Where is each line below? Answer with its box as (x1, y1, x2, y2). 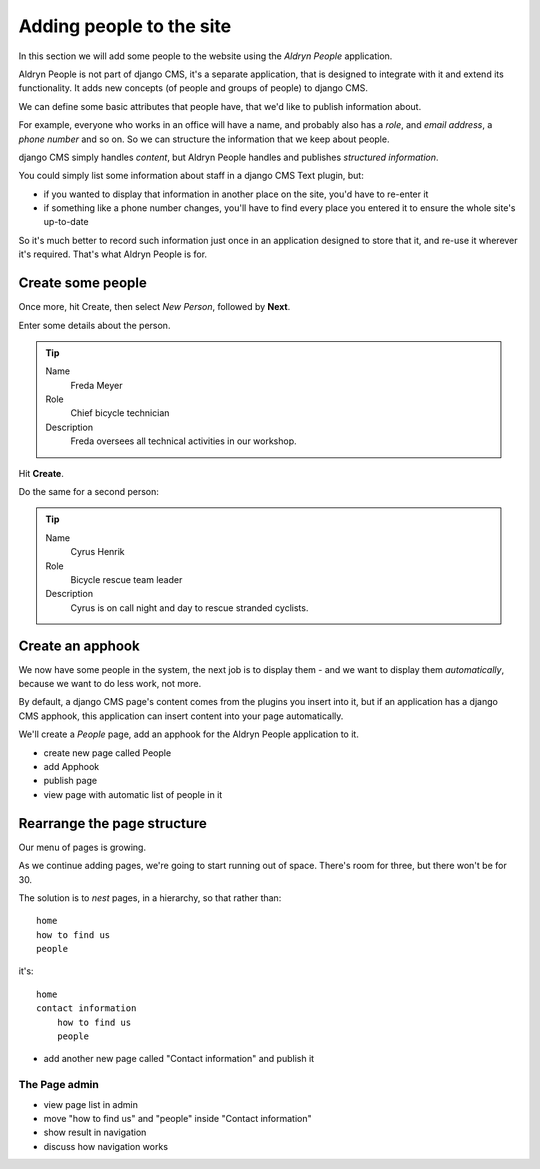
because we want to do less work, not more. (18, 678, 202, 690)
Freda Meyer (70, 379, 123, 391)
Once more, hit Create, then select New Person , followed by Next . (18, 301, 291, 313)
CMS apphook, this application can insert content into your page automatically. (18, 710, 344, 722)
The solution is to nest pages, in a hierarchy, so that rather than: (18, 891, 282, 904)
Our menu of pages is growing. (18, 841, 147, 853)
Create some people (18, 275, 147, 292)
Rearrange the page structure (18, 815, 207, 832)
